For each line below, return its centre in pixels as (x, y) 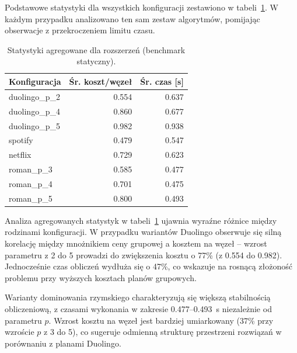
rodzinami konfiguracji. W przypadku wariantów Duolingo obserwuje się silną (143, 232)
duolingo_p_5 (34, 125)
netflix (20, 155)
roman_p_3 (31, 169)
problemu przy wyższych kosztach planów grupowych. (101, 277)
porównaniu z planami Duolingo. (63, 343)
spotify (21, 140)
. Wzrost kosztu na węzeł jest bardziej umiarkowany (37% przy (161, 320)
